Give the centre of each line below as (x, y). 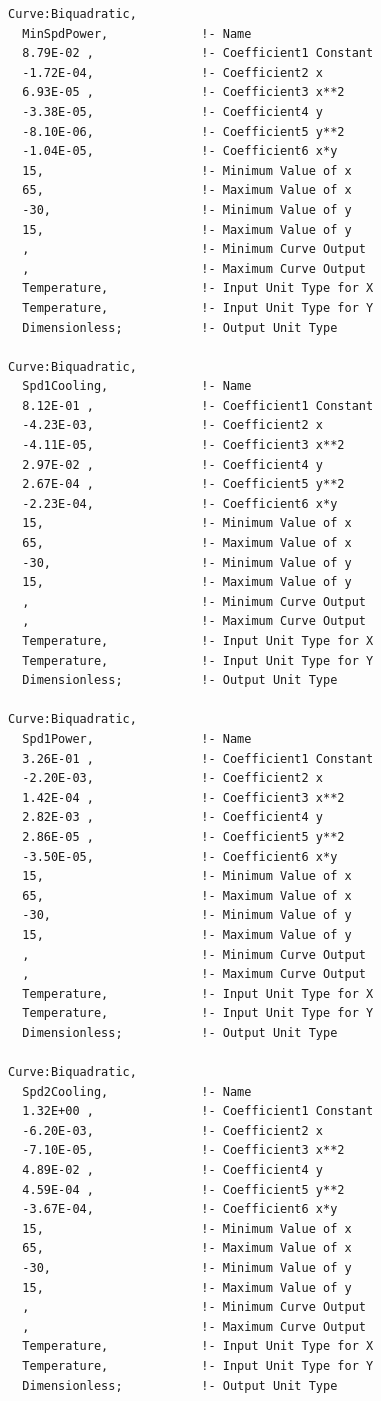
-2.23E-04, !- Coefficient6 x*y (180, 503)
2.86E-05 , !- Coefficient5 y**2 (183, 836)
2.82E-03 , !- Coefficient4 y (172, 817)
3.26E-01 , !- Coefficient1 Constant (198, 758)
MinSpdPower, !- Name (137, 33)
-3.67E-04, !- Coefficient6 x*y (180, 1209)
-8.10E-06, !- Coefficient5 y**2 (183, 131)
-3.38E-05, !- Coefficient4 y (172, 111)
